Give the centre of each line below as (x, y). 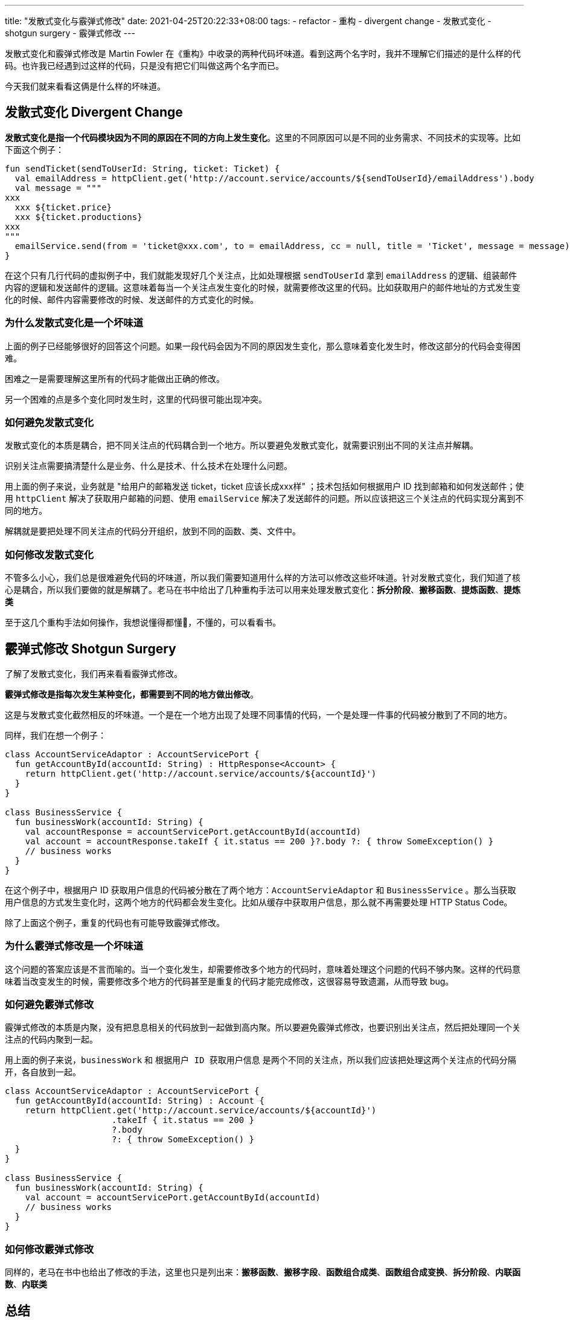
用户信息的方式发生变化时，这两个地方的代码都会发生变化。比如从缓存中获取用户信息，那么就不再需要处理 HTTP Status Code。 (259, 902)
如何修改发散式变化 (50, 555)
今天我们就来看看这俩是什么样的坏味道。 (85, 86)
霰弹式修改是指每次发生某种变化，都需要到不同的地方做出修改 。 (132, 694)
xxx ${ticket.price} (63, 207)
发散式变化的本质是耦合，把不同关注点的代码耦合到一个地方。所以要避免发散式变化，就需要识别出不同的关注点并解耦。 (242, 445)
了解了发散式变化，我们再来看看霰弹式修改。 (94, 673)
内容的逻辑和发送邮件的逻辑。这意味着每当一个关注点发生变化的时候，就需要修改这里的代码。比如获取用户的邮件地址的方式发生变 (263, 287)
